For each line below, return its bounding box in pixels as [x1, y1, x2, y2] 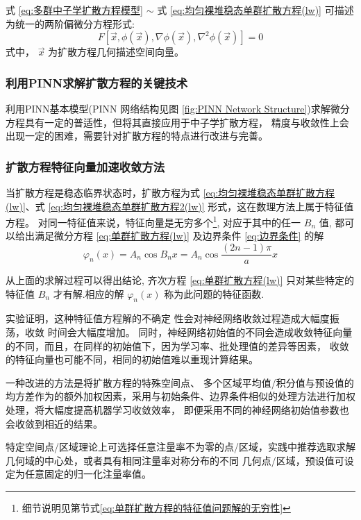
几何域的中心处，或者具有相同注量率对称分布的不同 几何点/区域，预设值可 [6, 453, 344, 467]
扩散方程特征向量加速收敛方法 [6, 158, 165, 175]
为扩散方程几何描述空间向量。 [48, 44, 185, 59]
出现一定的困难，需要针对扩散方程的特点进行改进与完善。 [6, 128, 268, 143]
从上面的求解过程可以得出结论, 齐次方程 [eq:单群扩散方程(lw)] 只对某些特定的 [6, 273, 355, 287]
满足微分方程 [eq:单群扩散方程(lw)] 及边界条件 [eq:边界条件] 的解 [34, 228, 324, 243]
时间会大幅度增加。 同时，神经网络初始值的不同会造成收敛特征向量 [47, 325, 353, 339]
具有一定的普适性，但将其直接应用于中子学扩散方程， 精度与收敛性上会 [24, 115, 349, 129]
